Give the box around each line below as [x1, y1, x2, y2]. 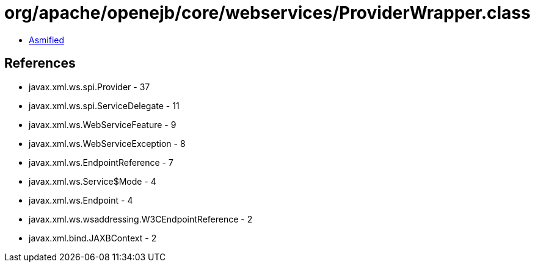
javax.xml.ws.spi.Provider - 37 [29, 81, 150, 92]
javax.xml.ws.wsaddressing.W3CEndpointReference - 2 [29, 213, 253, 224]
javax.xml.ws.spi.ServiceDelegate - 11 [29, 100, 180, 111]
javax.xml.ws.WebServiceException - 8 [29, 138, 186, 149]
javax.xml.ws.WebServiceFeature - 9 [29, 119, 177, 130]
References [4, 55, 76, 71]
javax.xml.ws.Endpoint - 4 [29, 194, 133, 205]
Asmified [29, 34, 65, 45]
